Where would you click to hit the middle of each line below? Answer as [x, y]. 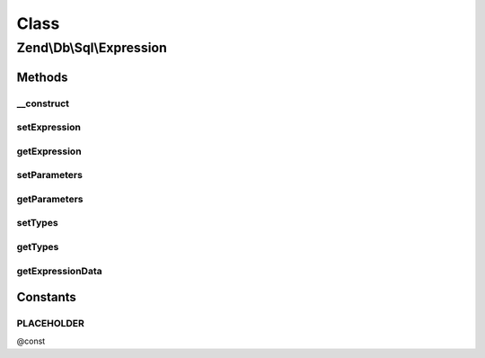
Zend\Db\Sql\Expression [92, 48]
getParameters [50, 199]
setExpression [48, 128]
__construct [43, 103]
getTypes [38, 246]
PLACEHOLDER [50, 324]
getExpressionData [59, 271]
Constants [46, 297]
